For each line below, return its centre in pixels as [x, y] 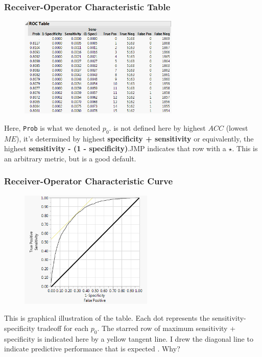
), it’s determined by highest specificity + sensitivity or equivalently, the [135, 138]
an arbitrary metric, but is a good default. [70, 158]
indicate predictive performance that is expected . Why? [92, 349]
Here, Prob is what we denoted [52, 127]
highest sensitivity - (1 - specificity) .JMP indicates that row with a [115, 148]
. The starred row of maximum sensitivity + [166, 328]
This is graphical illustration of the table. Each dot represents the [107, 318]
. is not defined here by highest [157, 127]
